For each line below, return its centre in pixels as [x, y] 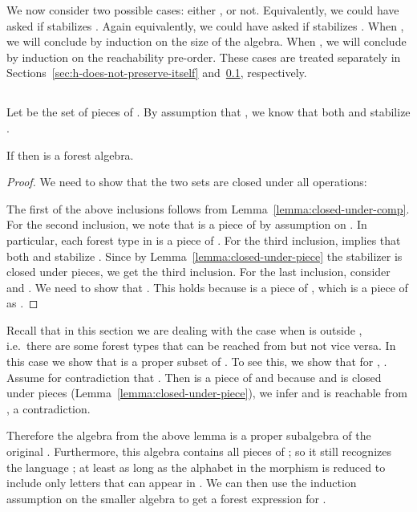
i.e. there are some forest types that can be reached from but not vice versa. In [201, 345]
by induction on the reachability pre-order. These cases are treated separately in [204, 57]
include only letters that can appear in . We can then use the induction [182, 483]
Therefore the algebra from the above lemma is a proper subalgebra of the [189, 435]
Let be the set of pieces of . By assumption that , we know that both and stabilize [208, 112]
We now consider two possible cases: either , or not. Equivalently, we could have [203, 10]
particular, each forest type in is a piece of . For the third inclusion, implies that [204, 240]
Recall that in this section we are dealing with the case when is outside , [184, 329]
